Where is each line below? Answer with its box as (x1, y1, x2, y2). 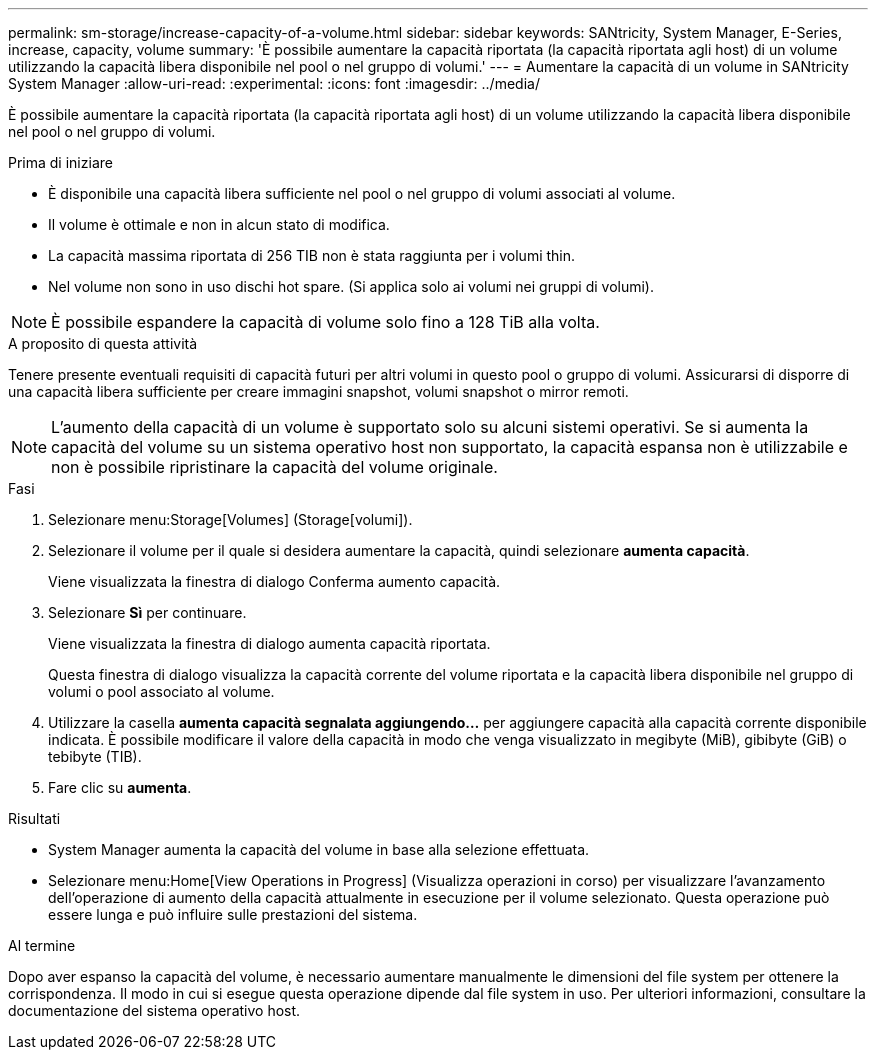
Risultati (8, 810, 61, 827)
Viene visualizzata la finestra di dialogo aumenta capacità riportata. (48, 635, 491, 652)
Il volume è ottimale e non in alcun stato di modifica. (48, 216, 390, 233)
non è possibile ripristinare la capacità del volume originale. (51, 457, 498, 477)
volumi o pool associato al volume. (48, 683, 275, 700)
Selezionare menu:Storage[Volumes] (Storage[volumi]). (48, 511, 413, 528)
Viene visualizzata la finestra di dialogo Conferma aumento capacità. (48, 573, 501, 590)
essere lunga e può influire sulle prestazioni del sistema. (48, 906, 418, 923)
